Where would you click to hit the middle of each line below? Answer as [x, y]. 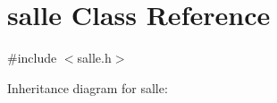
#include [32, 58]
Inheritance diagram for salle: [88, 87]
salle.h [94, 58]
